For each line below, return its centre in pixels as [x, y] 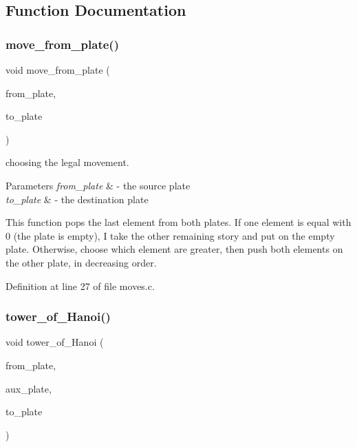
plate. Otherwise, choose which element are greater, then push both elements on [174, 249]
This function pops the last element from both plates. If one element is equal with [178, 222]
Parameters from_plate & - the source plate [98, 185]
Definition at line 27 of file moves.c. [80, 285]
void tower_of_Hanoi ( [55, 342]
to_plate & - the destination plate [77, 199]
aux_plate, [29, 388]
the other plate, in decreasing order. [81, 262]
